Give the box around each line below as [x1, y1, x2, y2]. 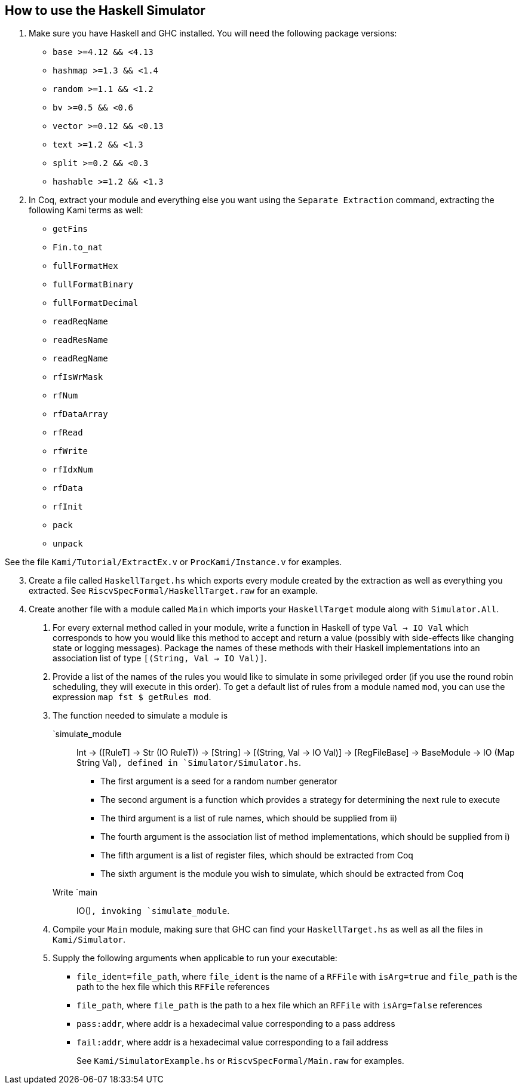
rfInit [53, 502, 83, 512]
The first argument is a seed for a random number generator [100, 776, 337, 787]
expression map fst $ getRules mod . [53, 692, 211, 703]
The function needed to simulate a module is [53, 710, 228, 721]
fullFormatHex [53, 261, 118, 271]
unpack [53, 539, 83, 549]
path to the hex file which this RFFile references [76, 981, 270, 992]
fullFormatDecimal [53, 298, 139, 308]
